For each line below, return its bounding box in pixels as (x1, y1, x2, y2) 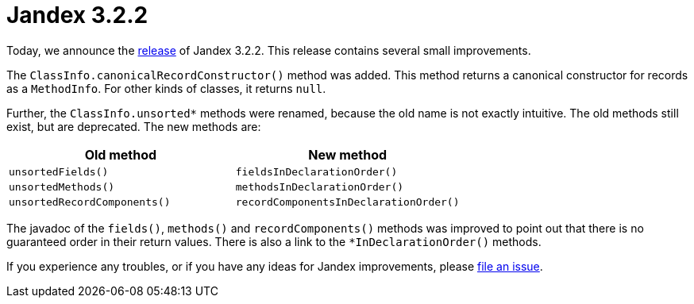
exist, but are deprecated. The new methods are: (6, 119, 261, 133)
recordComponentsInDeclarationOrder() (235, 195, 460, 208)
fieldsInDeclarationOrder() (235, 165, 398, 178)
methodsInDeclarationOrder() (235, 180, 404, 193)
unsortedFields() (9, 165, 109, 178)
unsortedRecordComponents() (9, 195, 171, 208)
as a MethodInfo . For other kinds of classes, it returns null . (6, 81, 326, 95)
